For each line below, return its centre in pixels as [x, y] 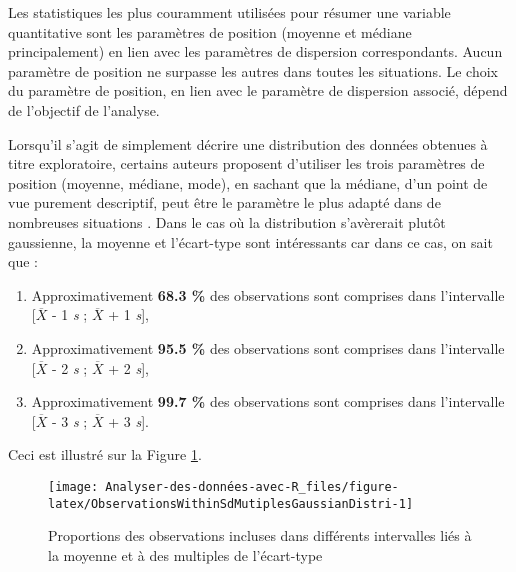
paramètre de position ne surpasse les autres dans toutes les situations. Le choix [253, 70]
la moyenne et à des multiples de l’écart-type [185, 554]
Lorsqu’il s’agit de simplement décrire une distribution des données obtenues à [248, 143]
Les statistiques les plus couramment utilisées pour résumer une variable [229, 12]
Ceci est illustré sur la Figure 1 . [105, 454]
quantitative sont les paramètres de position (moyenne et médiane [210, 31]
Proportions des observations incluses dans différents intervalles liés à [260, 535]
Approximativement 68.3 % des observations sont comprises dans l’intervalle [268, 294]
